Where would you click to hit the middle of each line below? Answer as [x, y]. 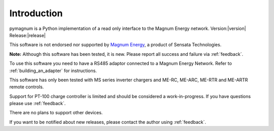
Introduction [36, 13]
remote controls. [27, 87]
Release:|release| [27, 35]
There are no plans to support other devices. [56, 113]
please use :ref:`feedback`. [38, 104]
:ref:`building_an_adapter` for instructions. [53, 71]
